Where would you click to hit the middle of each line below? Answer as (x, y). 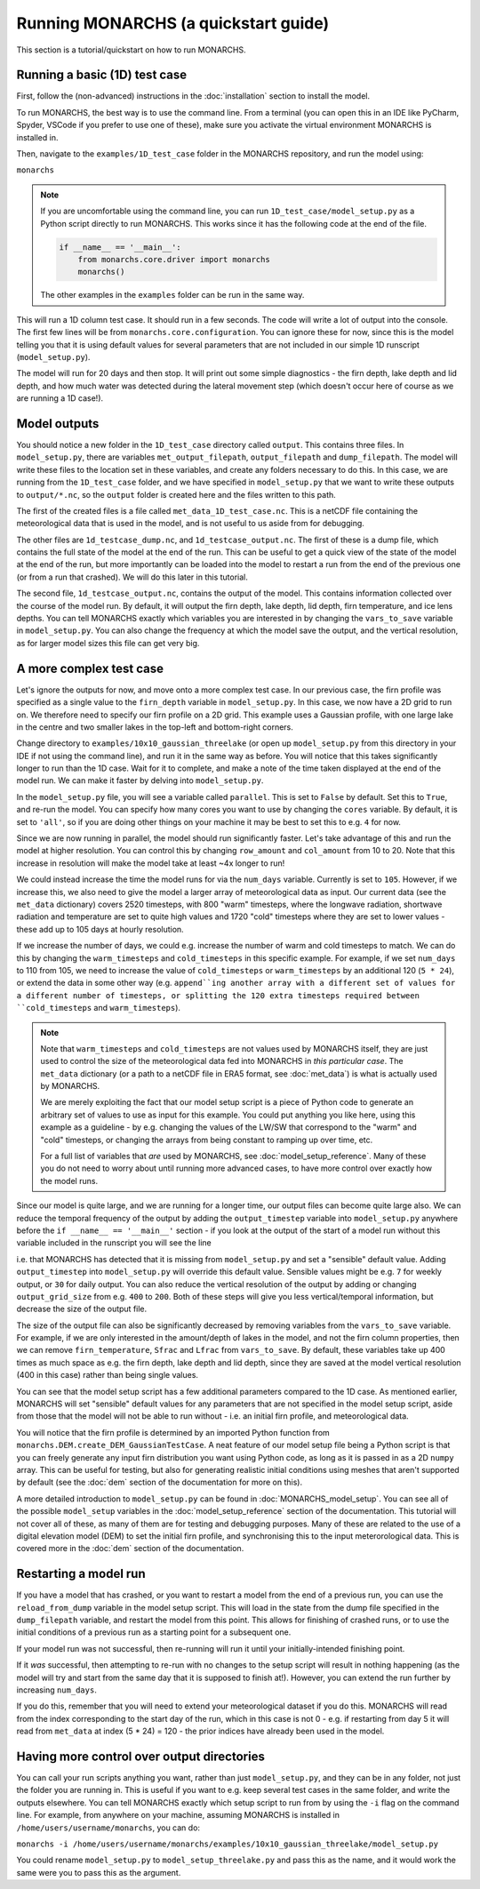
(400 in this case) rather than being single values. (108, 1375)
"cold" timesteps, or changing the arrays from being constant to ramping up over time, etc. (207, 1140)
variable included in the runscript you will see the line (114, 1243)
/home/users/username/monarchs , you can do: (108, 1828)
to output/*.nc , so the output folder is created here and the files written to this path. (176, 494)
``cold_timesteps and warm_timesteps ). (99, 1008)
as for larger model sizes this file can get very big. (108, 643)
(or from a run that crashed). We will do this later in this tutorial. (132, 577)
